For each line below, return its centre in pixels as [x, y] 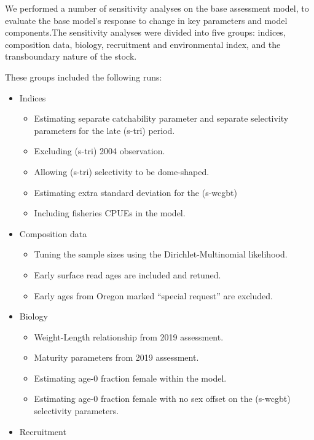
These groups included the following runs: [84, 77]
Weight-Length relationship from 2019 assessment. [129, 336]
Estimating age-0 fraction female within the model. [130, 378]
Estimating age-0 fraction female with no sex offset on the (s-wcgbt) [162, 399]
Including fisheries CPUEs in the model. [110, 213]
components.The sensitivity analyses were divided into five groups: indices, [145, 32]
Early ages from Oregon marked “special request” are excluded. [153, 295]
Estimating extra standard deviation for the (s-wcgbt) [135, 192]
